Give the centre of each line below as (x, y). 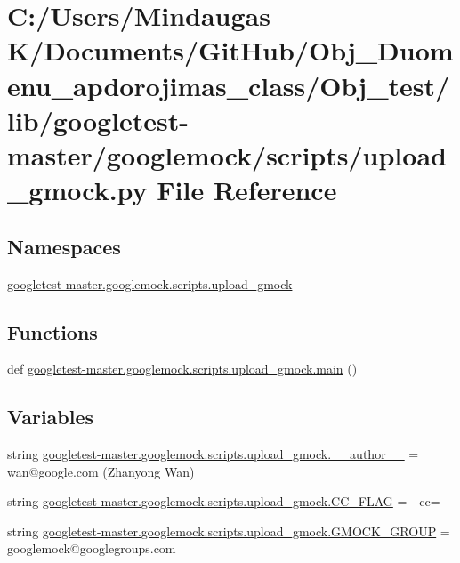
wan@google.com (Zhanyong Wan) (101, 471)
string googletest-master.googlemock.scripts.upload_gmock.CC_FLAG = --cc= (224, 501)
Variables (51, 417)
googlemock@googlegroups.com (92, 548)
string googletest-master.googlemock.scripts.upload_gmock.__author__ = (213, 454)
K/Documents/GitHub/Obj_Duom (230, 50)
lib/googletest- (98, 120)
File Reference (247, 190)
